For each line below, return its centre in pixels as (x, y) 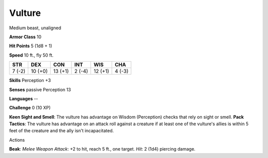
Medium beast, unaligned (35, 28)
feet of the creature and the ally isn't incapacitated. (62, 131)
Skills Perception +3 (30, 80)
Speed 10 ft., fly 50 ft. (32, 55)
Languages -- (24, 98)
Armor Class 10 (25, 37)
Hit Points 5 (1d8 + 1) (31, 46)
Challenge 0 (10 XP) (30, 108)
